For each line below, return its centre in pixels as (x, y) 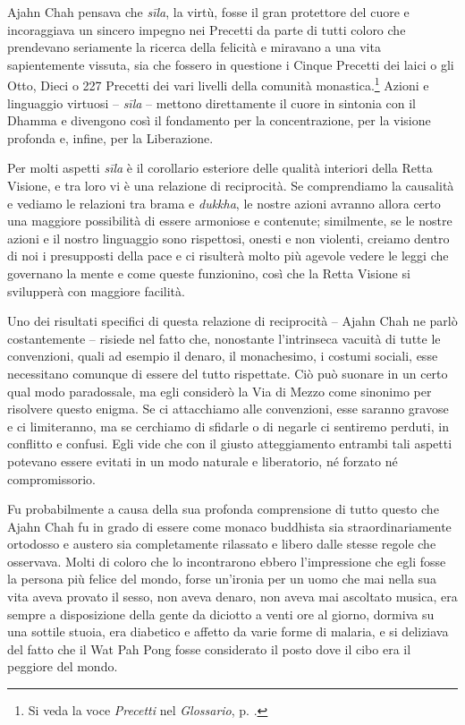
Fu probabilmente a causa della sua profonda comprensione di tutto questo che (223, 509)
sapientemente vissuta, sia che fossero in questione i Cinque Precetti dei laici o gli (231, 64)
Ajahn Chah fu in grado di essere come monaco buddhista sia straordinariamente (229, 526)
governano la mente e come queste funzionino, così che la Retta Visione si (209, 273)
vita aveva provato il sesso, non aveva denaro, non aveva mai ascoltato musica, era (232, 597)
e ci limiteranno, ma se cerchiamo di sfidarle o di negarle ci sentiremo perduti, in (228, 426)
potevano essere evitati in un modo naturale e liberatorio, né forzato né (203, 461)
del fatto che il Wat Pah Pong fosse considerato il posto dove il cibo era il (209, 648)
